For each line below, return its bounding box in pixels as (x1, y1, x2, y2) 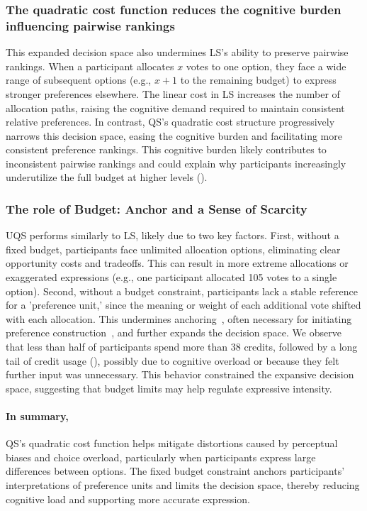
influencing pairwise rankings (6, 16, 175, 34)
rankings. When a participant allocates (6, 58, 174, 73)
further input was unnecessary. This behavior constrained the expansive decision (6, 367, 354, 382)
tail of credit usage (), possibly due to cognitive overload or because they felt (6, 353, 339, 368)
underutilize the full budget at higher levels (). (6, 170, 208, 185)
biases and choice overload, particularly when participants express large (6, 449, 316, 464)
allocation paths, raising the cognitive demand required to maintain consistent (6, 100, 345, 115)
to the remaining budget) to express (180, 72, 337, 87)
